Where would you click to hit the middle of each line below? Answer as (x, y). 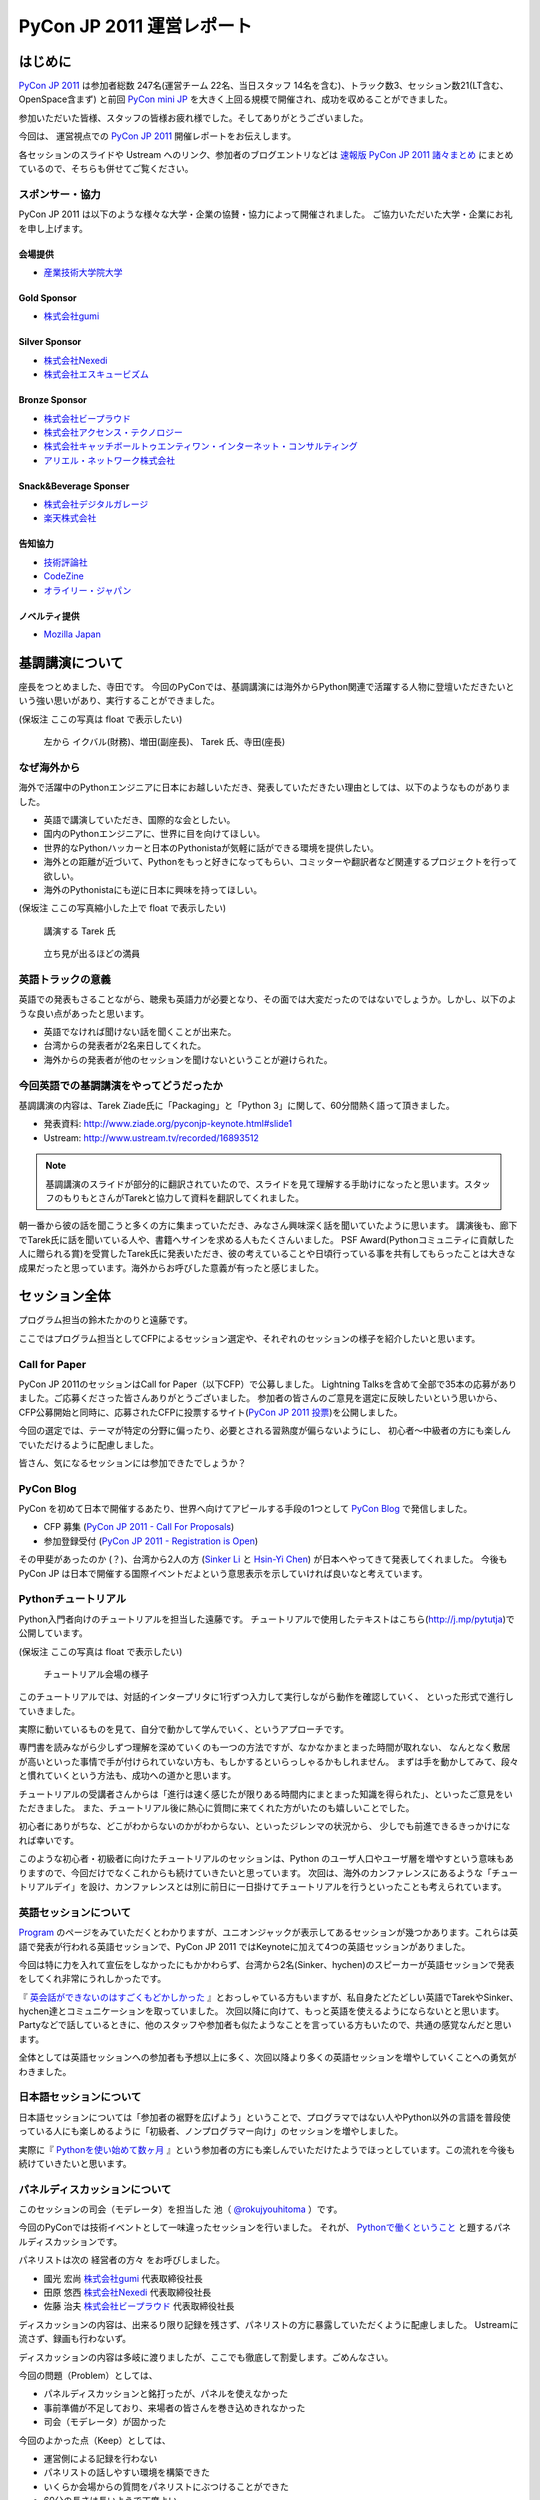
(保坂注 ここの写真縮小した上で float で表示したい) (122, 908)
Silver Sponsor (50, 342)
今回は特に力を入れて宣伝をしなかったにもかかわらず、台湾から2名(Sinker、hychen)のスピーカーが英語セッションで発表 (266, 1964)
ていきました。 (49, 1711)
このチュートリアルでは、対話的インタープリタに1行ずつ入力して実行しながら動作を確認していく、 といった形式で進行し (266, 1697)
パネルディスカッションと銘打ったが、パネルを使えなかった (166, 2394)
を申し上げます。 (53, 228)
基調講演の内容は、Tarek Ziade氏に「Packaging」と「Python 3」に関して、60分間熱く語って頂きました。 (236, 1105)
